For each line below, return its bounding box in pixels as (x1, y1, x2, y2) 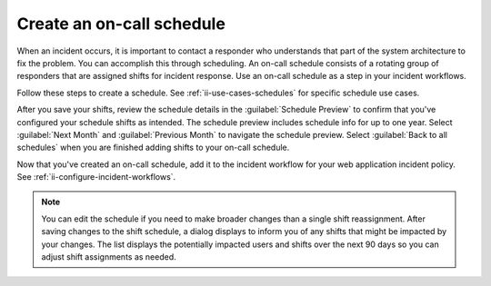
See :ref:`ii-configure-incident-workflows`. (16, 172, 176, 182)
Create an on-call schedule (16, 14, 226, 34)
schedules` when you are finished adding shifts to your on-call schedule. (16, 142, 290, 153)
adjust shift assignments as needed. (41, 251, 176, 262)
